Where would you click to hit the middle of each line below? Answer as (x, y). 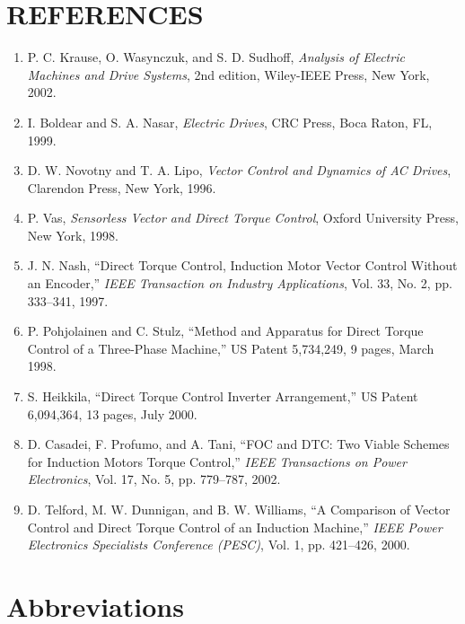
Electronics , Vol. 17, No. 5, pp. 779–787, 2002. (154, 479)
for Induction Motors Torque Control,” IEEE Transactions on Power (217, 461)
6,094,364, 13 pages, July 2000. (112, 413)
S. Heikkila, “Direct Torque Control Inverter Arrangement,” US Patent (223, 396)
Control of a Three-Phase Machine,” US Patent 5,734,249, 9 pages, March (231, 348)
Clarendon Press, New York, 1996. (122, 187)
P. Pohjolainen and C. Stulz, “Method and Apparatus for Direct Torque (225, 331)
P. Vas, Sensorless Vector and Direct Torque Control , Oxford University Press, (243, 218)
